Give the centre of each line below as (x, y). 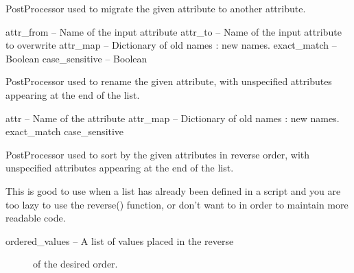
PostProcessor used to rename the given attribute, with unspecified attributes (169, 81)
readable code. (36, 218)
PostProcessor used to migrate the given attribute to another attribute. (156, 8)
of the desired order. (75, 264)
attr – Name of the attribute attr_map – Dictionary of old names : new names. (173, 118)
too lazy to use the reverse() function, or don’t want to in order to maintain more (177, 204)
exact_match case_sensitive (65, 131)
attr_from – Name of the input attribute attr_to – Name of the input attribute (174, 31)
